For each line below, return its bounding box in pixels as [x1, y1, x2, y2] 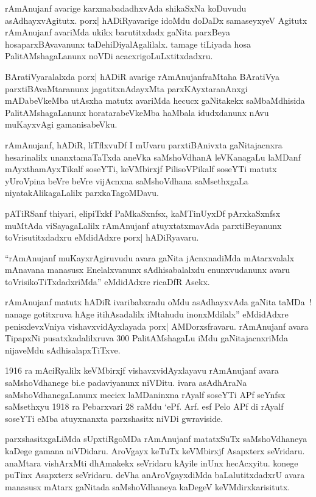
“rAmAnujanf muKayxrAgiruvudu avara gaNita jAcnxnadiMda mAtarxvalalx [5, 251, 295, 264]
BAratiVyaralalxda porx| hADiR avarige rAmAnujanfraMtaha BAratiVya [5, 70, 280, 82]
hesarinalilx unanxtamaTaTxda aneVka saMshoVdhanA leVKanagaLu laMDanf [5, 150, 301, 163]
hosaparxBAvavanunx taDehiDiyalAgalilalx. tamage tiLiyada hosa [5, 37, 251, 50]
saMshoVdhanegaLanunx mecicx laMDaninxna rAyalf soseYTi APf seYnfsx [5, 388, 286, 401]
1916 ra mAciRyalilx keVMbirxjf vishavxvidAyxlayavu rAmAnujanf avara [5, 364, 279, 377]
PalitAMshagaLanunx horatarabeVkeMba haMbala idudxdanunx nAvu [5, 106, 269, 118]
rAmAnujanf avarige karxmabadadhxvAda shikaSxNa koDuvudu [5, 2, 247, 14]
